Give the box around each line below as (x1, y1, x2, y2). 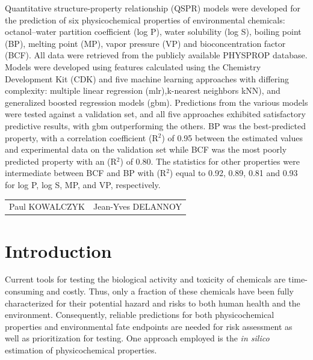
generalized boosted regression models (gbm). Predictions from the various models (5, 96, 308, 108)
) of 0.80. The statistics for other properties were (120, 154, 300, 167)
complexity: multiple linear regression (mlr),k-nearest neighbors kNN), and (5, 84, 280, 97)
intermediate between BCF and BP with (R (5, 166, 167, 179)
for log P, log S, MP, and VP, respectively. (5, 178, 161, 191)
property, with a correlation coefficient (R (5, 131, 158, 144)
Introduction (5, 238, 112, 263)
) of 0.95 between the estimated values (161, 131, 303, 144)
